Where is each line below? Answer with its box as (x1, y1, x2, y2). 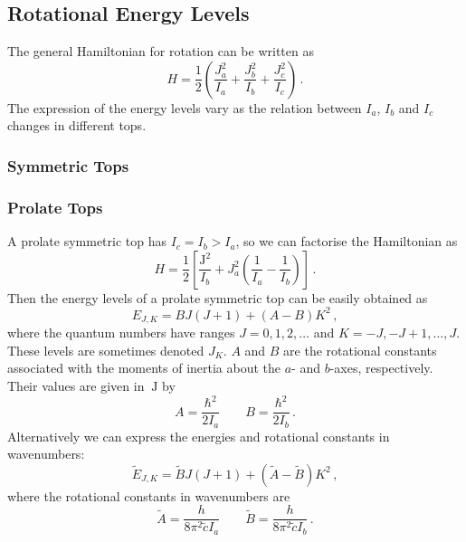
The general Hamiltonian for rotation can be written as (7, 42, 314, 61)
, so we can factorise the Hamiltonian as (235, 232, 458, 251)
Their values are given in (7, 376, 145, 395)
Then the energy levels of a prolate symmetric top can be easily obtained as (7, 288, 428, 307)
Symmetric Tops (7, 154, 129, 176)
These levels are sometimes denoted (7, 340, 204, 359)
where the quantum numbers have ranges (7, 323, 235, 342)
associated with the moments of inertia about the (7, 358, 281, 377)
